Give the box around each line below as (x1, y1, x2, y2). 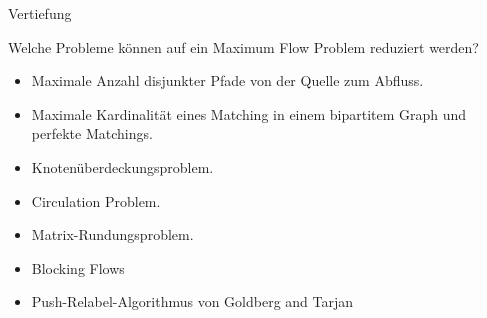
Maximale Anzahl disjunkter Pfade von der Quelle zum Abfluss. (31, 70, 424, 91)
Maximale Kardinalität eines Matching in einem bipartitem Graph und (31, 103, 467, 124)
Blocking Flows (31, 257, 125, 278)
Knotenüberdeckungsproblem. (31, 156, 214, 177)
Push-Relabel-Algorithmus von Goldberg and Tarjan (31, 291, 354, 312)
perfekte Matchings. (31, 123, 153, 144)
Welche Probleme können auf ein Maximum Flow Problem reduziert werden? (8, 36, 479, 57)
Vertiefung (8, 3, 72, 23)
